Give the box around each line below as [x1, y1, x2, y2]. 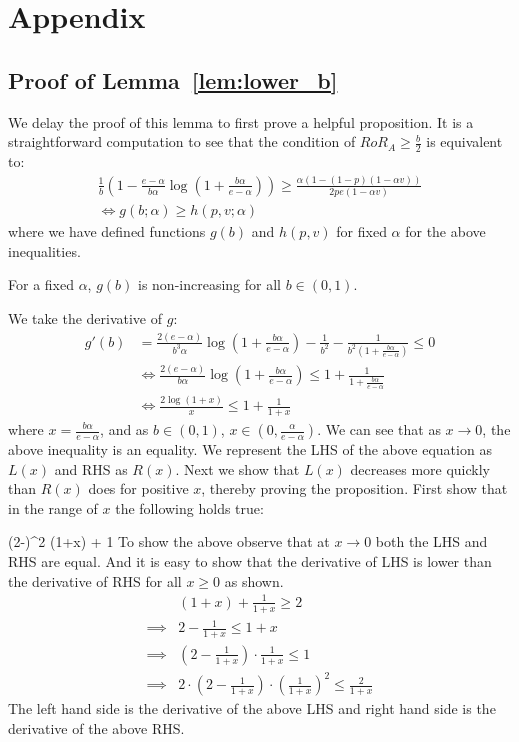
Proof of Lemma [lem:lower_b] [8, 64, 338, 95]
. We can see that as [317, 419, 441, 439]
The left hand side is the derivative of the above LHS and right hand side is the [8, 698, 496, 719]
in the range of [8, 497, 98, 518]
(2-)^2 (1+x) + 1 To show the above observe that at [8, 531, 330, 552]
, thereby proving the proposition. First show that [201, 478, 508, 499]
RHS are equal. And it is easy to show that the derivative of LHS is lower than [8, 550, 492, 571]
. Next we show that [175, 458, 300, 479]
